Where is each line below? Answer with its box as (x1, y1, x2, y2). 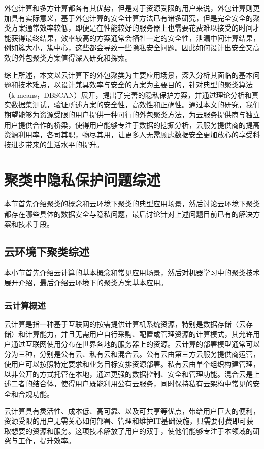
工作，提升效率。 (18, 435, 75, 446)
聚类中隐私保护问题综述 (4, 169, 161, 190)
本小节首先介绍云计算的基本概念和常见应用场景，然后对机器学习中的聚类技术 (4, 267, 260, 278)
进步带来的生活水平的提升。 (11, 139, 104, 149)
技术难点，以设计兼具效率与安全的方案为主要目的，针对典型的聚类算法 (18, 79, 253, 90)
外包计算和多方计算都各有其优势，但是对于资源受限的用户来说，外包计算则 (4, 3, 253, 13)
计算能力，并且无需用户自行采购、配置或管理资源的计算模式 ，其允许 (25, 328, 253, 339)
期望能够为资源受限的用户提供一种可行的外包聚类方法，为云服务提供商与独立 (4, 109, 260, 119)
